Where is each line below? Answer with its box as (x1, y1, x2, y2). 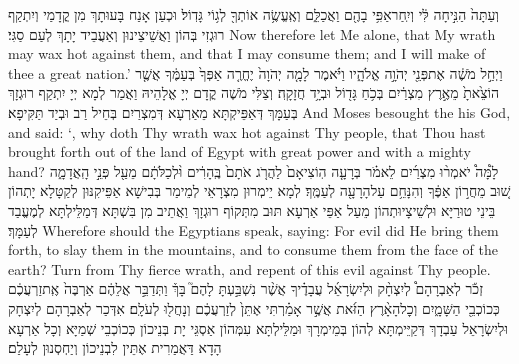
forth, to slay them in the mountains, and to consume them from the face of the (8, 239, 498, 260)
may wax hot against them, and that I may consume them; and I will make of (8, 43, 486, 64)
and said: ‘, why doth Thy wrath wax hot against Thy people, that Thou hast (8, 121, 486, 142)
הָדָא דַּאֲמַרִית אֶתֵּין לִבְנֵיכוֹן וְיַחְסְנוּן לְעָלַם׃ (8, 337, 222, 358)
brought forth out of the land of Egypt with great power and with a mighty (8, 141, 471, 162)
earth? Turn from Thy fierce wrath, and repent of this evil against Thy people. (8, 258, 491, 279)
